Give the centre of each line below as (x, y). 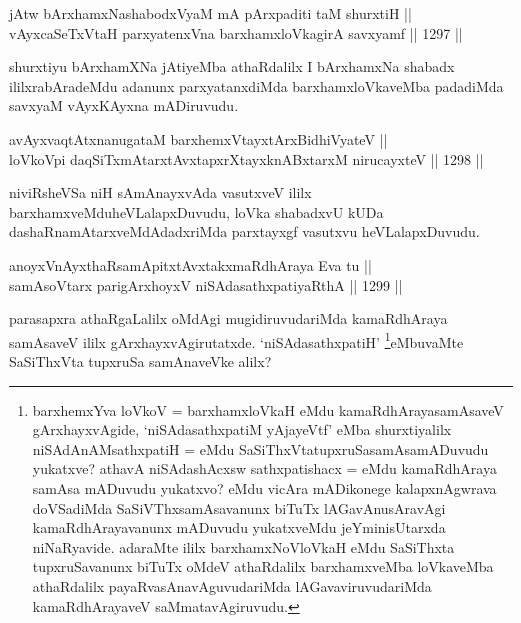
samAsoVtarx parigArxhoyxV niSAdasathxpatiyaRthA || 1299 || (206, 284)
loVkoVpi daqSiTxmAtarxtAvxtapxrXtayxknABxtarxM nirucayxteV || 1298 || (246, 158)
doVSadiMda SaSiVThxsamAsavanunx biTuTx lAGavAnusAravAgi (239, 507)
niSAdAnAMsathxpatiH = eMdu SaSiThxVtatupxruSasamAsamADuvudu (260, 448)
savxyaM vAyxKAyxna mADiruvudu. (124, 105)
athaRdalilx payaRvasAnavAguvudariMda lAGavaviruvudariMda (232, 585)
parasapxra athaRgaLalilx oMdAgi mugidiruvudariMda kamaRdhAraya (228, 318)
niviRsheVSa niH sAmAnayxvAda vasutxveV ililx (160, 192)
